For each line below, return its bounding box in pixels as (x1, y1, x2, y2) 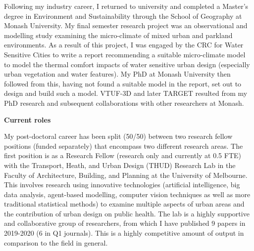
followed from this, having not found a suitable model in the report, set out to (4, 78, 242, 88)
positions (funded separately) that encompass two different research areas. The (4, 140, 243, 151)
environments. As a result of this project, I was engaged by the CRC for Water (4, 40, 244, 50)
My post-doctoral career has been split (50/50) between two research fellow (4, 131, 233, 141)
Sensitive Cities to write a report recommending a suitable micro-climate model (4, 49, 246, 59)
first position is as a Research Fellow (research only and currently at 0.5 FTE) (4, 150, 242, 161)
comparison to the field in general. (4, 237, 108, 248)
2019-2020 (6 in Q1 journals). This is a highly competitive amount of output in (4, 228, 244, 238)
